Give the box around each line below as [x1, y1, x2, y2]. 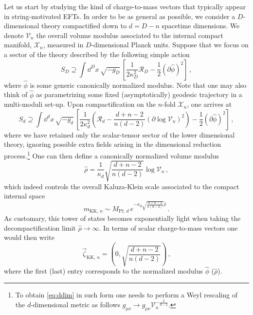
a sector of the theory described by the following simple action [4, 49, 190, 59]
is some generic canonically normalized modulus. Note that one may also [30, 79, 247, 90]
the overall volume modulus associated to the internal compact [36, 30, 223, 40]
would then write [4, 232, 54, 242]
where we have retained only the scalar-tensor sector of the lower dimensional [4, 129, 235, 139]
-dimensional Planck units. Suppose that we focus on [91, 39, 249, 50]
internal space [4, 191, 45, 201]
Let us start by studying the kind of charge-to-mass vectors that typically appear [4, 1, 246, 11]
